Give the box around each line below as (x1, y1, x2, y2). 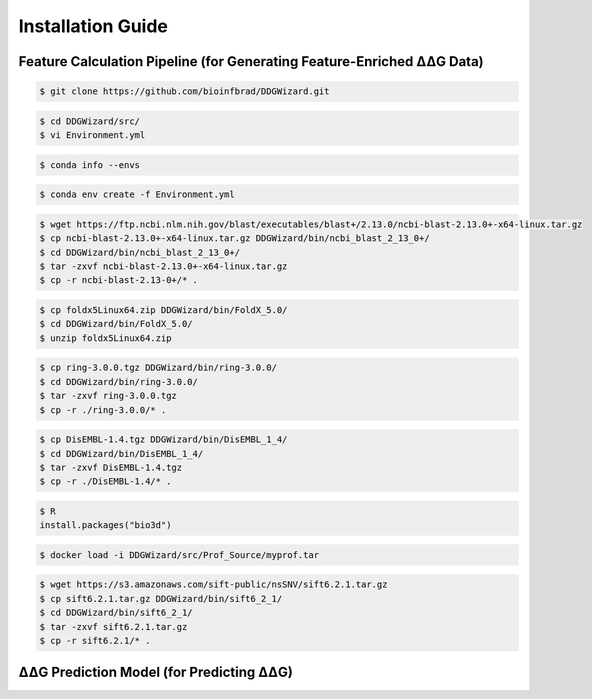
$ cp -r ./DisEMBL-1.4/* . (39, 476, 172, 487)
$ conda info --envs (39, 159, 140, 170)
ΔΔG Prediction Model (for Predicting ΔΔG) (18, 664, 294, 681)
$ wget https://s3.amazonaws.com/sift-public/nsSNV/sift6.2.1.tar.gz (39, 579, 388, 590)
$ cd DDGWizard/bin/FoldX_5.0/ (39, 318, 194, 330)
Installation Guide (18, 15, 169, 37)
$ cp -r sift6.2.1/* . (39, 635, 151, 646)
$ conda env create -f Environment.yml (39, 189, 235, 200)
